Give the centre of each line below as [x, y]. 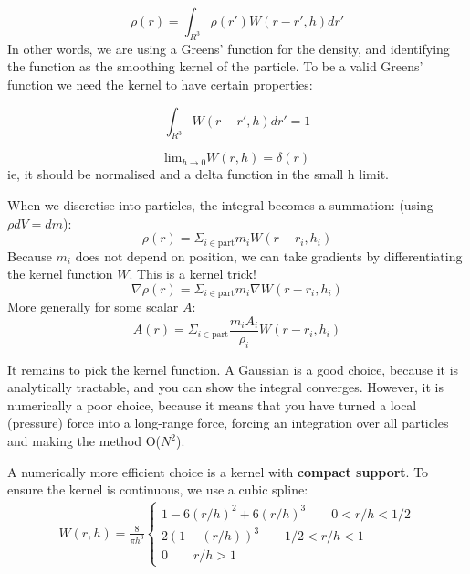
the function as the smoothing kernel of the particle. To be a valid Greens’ [215, 66]
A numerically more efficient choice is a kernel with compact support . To [218, 471]
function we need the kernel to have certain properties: [160, 84]
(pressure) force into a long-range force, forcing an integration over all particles [228, 423]
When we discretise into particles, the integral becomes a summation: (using [220, 204]
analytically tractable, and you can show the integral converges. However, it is [225, 387]
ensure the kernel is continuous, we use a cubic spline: [158, 489]
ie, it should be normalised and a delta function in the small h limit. [198, 174]
